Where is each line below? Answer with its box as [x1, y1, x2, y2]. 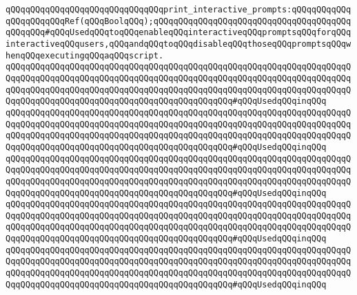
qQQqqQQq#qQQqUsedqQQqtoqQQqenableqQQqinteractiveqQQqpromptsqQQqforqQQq [6, 28, 351, 38]
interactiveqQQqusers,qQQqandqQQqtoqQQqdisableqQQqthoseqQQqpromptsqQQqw [6, 39, 351, 49]
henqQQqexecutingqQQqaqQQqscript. [6, 50, 164, 61]
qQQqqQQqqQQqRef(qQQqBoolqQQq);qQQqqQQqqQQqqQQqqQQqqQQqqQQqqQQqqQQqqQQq [6, 16, 351, 26]
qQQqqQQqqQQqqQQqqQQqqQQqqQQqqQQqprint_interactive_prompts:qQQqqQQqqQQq [6, 5, 351, 14]
